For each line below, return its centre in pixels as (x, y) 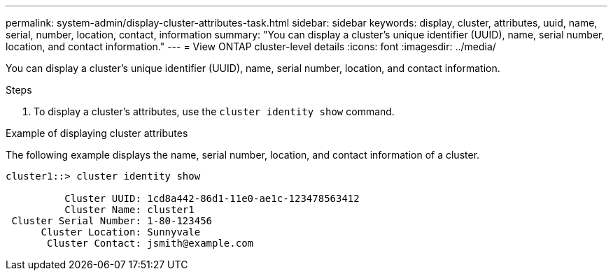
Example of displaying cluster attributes (97, 133)
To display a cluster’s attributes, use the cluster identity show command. (214, 111)
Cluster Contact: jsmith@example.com (150, 243)
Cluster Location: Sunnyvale (121, 232)
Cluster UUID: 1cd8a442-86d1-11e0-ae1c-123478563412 (212, 198)
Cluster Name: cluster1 (129, 210)
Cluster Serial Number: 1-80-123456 (112, 221)
